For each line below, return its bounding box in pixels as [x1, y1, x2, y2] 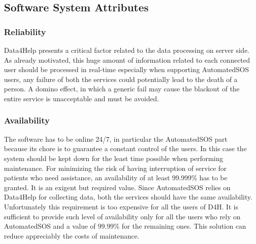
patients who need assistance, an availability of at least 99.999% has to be [4, 172, 227, 183]
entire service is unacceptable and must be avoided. [4, 93, 159, 103]
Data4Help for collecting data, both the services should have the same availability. [4, 192, 253, 202]
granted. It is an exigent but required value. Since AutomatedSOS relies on [4, 182, 231, 192]
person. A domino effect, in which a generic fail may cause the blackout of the [4, 83, 240, 94]
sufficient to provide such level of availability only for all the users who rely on [4, 211, 241, 221]
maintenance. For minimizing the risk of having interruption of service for [4, 163, 227, 173]
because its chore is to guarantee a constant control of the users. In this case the [4, 143, 247, 154]
